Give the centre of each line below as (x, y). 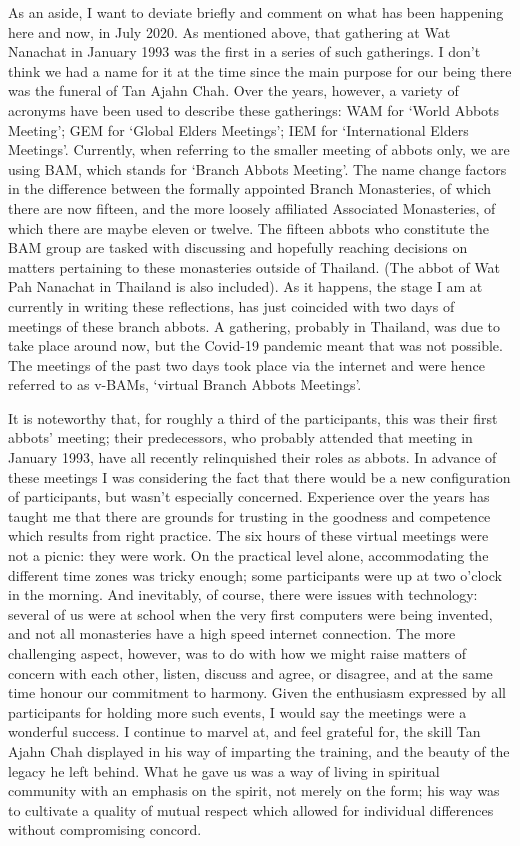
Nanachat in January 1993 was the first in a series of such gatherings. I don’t (244, 51)
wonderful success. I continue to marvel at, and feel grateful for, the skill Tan (244, 731)
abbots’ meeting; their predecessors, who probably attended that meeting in (240, 437)
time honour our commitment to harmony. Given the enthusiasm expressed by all (257, 692)
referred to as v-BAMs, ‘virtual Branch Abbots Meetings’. (185, 384)
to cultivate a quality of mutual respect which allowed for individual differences (251, 809)
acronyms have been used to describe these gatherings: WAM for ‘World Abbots (254, 109)
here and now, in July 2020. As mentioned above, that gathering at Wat (229, 31)
